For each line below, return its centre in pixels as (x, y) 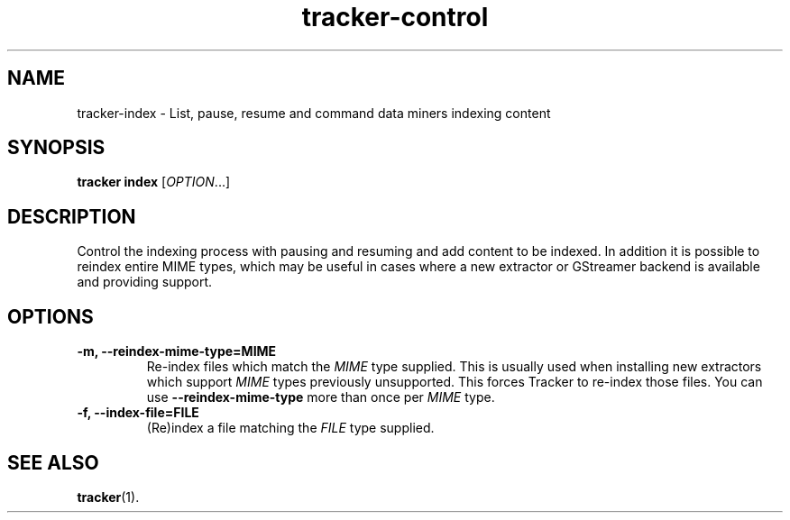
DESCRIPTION (72, 216)
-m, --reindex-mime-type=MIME (177, 351)
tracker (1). (108, 497)
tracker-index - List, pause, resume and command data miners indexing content (314, 113)
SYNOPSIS (56, 148)
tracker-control (395, 17)
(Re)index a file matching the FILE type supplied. (290, 428)
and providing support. (145, 282)
